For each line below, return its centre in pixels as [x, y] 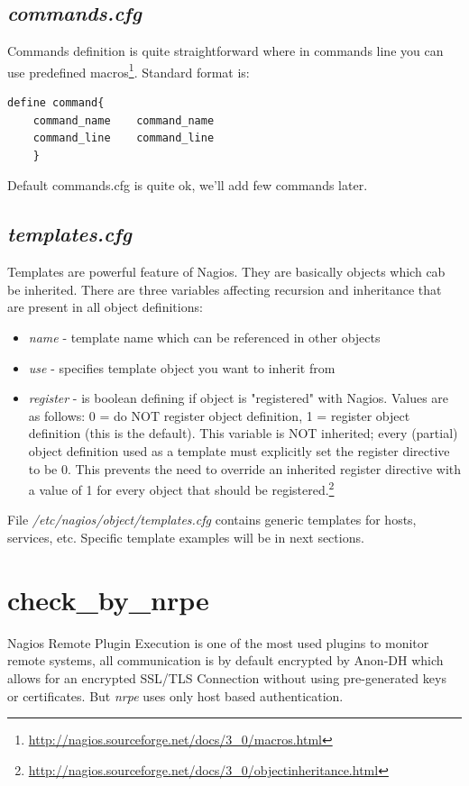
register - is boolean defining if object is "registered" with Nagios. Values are [239, 398]
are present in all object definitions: [105, 307]
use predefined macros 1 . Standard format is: [129, 70]
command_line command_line [124, 138]
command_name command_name [124, 120]
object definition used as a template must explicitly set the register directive [239, 450]
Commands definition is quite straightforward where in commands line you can [225, 51]
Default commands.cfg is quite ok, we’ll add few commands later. [188, 185]
